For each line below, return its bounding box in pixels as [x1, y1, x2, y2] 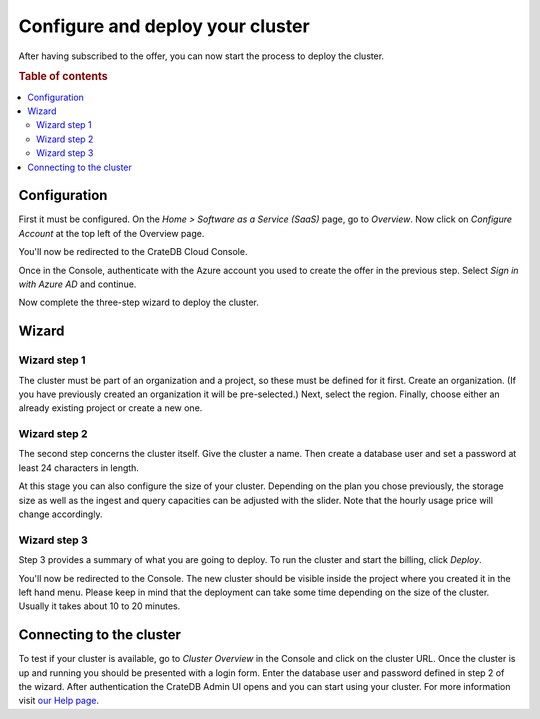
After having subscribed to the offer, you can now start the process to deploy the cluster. [18, 50, 385, 62]
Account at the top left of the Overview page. [18, 227, 205, 239]
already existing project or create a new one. [18, 402, 203, 414]
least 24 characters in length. [18, 461, 140, 474]
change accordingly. [18, 508, 103, 520]
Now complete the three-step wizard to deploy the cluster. [18, 296, 259, 309]
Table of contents [18, 70, 109, 84]
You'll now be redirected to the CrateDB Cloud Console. [18, 246, 248, 258]
